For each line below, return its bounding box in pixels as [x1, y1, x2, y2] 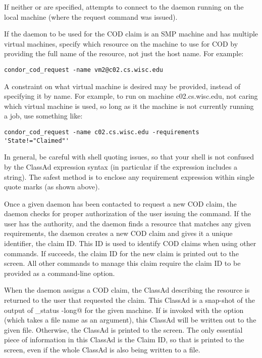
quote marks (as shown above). [4, 181, 100, 192]
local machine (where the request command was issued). [4, 11, 178, 22]
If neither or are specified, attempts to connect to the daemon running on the [4, 2, 244, 12]
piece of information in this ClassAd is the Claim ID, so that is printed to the [4, 334, 244, 345]
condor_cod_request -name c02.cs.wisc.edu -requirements [4, 129, 199, 136]
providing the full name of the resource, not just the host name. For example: [4, 48, 244, 59]
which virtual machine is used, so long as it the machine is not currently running [4, 100, 254, 111]
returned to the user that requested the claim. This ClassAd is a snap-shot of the [4, 295, 255, 305]
